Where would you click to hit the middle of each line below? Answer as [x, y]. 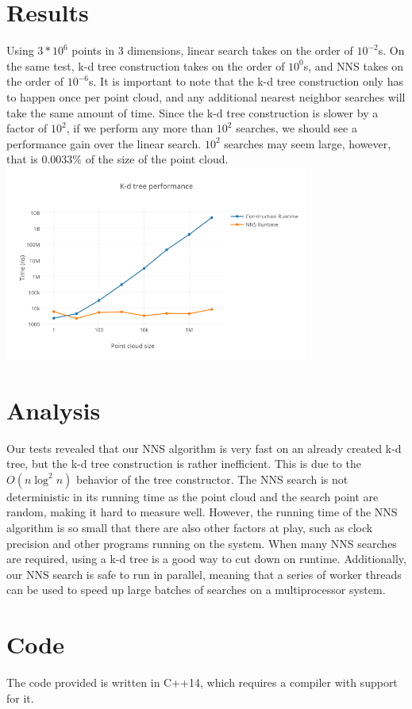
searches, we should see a [296, 128]
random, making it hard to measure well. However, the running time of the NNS [202, 512]
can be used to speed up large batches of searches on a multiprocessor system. [196, 590]
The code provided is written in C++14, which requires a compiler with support [202, 682]
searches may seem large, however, [308, 143]
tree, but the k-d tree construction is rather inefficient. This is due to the [184, 464]
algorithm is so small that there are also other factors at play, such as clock [190, 527]
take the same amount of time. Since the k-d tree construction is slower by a [193, 112]
